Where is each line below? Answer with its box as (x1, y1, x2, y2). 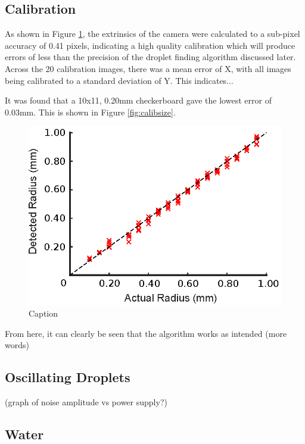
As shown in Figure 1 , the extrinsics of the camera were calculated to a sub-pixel (5, 27, 300, 40)
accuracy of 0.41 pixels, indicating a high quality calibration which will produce (5, 39, 295, 51)
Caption (29, 307, 58, 320)
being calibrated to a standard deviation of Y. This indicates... (5, 74, 234, 86)
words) (5, 339, 29, 351)
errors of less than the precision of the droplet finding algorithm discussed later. (5, 51, 296, 63)
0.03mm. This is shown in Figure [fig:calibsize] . (5, 105, 176, 118)
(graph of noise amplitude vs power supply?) (5, 396, 167, 408)
